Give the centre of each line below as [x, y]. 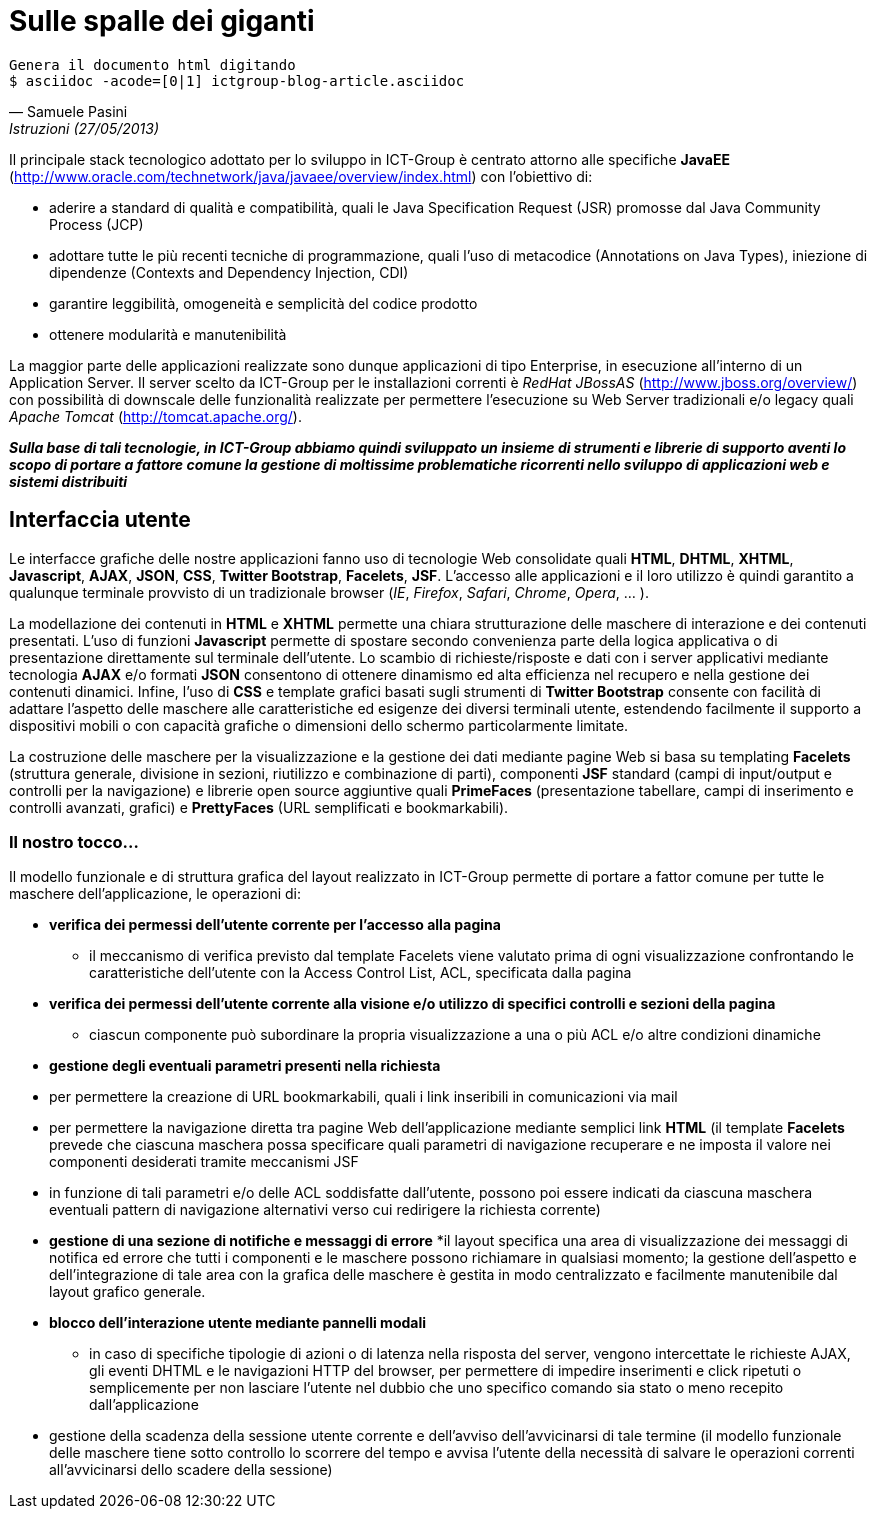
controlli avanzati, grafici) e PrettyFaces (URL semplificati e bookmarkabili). [259, 807]
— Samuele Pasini [68, 111]
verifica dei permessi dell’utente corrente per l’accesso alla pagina [275, 925]
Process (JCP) [96, 224]
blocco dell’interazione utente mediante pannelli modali [238, 1323]
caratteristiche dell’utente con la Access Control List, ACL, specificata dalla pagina [360, 973]
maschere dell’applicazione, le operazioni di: [155, 894]
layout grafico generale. [127, 1292]
